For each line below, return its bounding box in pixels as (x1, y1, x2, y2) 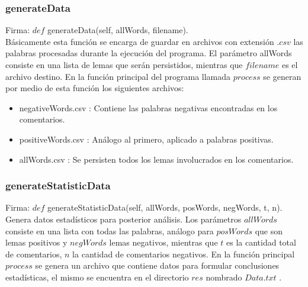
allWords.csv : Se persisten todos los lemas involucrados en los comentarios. (19, 153, 294, 165)
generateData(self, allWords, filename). (47, 24, 188, 36)
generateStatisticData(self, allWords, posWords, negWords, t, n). (47, 201, 283, 214)
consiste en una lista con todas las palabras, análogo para (5, 224, 214, 237)
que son (255, 224, 283, 237)
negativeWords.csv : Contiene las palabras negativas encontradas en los (19, 101, 278, 114)
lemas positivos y (5, 236, 68, 249)
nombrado (206, 270, 242, 283)
